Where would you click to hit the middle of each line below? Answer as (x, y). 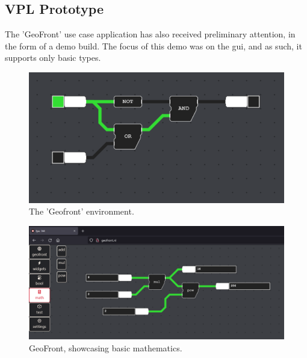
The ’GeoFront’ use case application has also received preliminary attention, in (150, 34)
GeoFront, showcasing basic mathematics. (106, 347)
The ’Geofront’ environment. (82, 211)
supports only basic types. (53, 58)
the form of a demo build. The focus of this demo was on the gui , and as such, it (153, 46)
